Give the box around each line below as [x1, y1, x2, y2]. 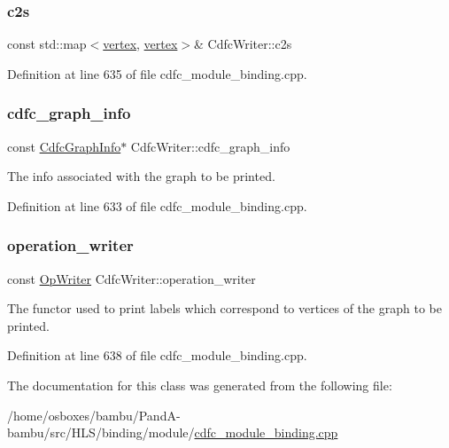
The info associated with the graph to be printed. [7, 167, 275, 185]
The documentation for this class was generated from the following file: [7, 376, 392, 394]
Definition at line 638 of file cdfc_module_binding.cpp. [7, 346, 307, 365]
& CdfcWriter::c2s [194, 35, 292, 53]
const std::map [7, 35, 87, 53]
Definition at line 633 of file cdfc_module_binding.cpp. [7, 196, 307, 215]
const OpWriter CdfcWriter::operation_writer [7, 269, 256, 287]
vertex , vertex [103, 35, 178, 53]
